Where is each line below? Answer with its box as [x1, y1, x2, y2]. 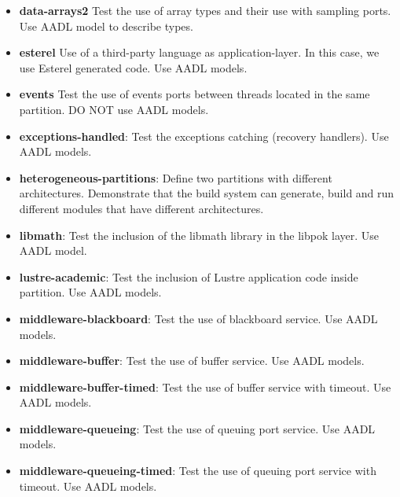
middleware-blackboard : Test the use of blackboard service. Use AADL [19, 310, 378, 326]
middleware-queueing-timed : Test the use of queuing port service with [19, 462, 376, 479]
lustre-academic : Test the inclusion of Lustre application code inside [19, 268, 358, 285]
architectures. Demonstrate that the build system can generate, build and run [19, 185, 394, 201]
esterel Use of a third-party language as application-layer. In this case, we [19, 44, 380, 61]
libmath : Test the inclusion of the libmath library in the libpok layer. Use [19, 226, 380, 243]
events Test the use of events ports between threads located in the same [19, 86, 370, 102]
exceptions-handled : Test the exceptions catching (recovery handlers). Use [19, 127, 389, 144]
